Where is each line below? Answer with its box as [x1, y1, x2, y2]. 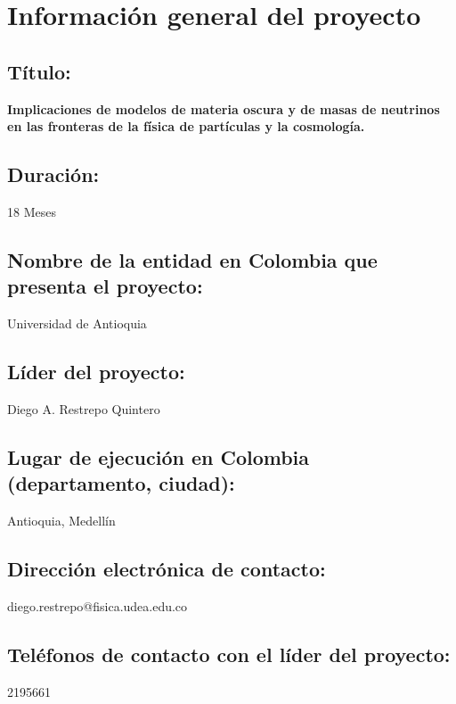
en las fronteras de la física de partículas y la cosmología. [7, 117, 365, 136]
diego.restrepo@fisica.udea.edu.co [7, 596, 188, 615]
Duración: [7, 161, 100, 188]
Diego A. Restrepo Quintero [7, 399, 160, 418]
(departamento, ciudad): [7, 469, 235, 497]
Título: [7, 57, 71, 85]
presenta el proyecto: [7, 272, 203, 300]
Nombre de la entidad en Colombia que [7, 245, 378, 273]
